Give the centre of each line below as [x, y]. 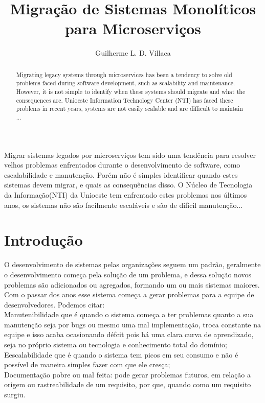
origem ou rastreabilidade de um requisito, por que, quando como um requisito [128, 384]
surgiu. [15, 395]
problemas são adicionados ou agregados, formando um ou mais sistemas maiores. [132, 284]
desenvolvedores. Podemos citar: [54, 304]
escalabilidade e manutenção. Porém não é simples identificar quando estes [121, 174]
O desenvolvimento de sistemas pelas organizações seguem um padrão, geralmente [132, 264]
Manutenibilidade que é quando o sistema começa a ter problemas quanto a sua [129, 314]
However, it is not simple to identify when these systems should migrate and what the [131, 92]
